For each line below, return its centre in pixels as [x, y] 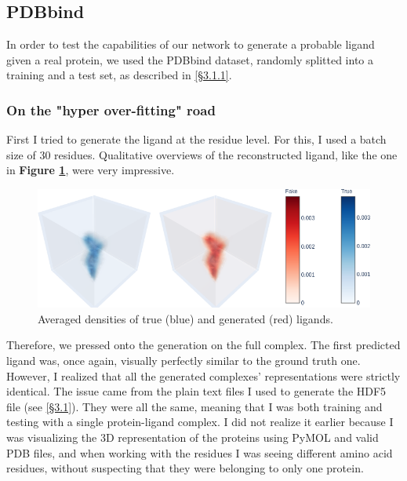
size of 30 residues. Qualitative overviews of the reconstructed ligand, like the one [202, 154]
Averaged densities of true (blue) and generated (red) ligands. [185, 318]
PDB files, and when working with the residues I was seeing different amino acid [200, 452]
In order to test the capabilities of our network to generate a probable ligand [191, 44]
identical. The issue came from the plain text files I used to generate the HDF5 [196, 391]
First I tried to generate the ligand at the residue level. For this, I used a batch [196, 139]
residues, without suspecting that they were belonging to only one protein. [185, 468]
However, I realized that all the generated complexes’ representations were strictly [203, 375]
